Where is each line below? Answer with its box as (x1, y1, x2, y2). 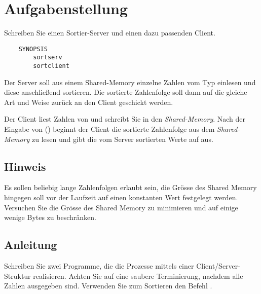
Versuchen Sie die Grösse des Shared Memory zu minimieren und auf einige (4, 202, 238, 212)
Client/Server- (196, 261, 240, 271)
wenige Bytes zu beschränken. (4, 212, 96, 223)
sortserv (33, 54, 62, 61)
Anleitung (4, 237, 57, 252)
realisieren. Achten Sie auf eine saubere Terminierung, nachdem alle (33, 270, 243, 281)
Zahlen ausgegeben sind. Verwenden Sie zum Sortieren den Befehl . (4, 280, 212, 291)
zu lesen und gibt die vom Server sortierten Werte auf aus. (31, 133, 213, 144)
